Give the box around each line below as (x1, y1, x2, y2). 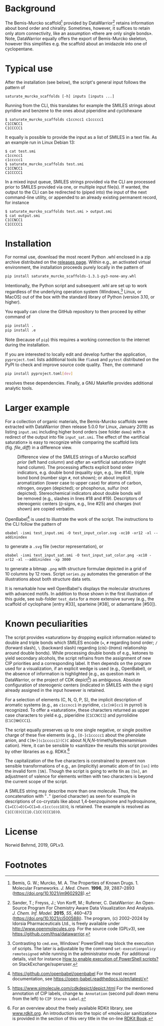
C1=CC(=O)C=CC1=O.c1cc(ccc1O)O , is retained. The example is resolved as (5, 804, 150, 810)
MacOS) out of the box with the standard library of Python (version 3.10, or (5, 294, 155, 299)
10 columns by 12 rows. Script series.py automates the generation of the (5, 571, 152, 577)
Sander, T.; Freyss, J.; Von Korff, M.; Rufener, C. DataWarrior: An (12, 900, 142, 906)
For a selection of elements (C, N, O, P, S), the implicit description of (5, 697, 143, 703)
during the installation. (5, 342, 50, 347)
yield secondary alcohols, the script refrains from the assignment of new (5, 655, 151, 661)
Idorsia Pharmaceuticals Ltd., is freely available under (12, 920, 120, 926)
